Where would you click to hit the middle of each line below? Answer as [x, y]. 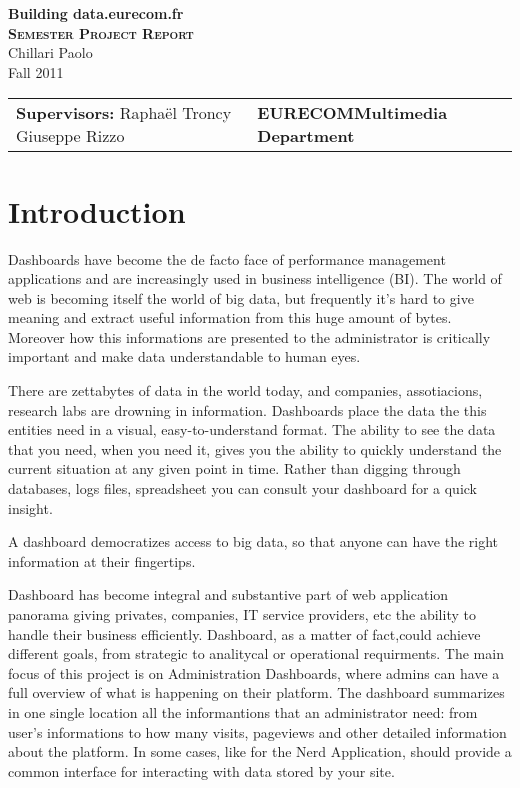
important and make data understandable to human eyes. [184, 356]
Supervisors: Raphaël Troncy [124, 113]
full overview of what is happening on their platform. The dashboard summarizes [256, 692]
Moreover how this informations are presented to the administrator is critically [249, 336]
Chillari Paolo [50, 52]
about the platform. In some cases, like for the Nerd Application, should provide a [260, 751]
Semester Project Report [101, 32]
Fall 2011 [36, 71]
